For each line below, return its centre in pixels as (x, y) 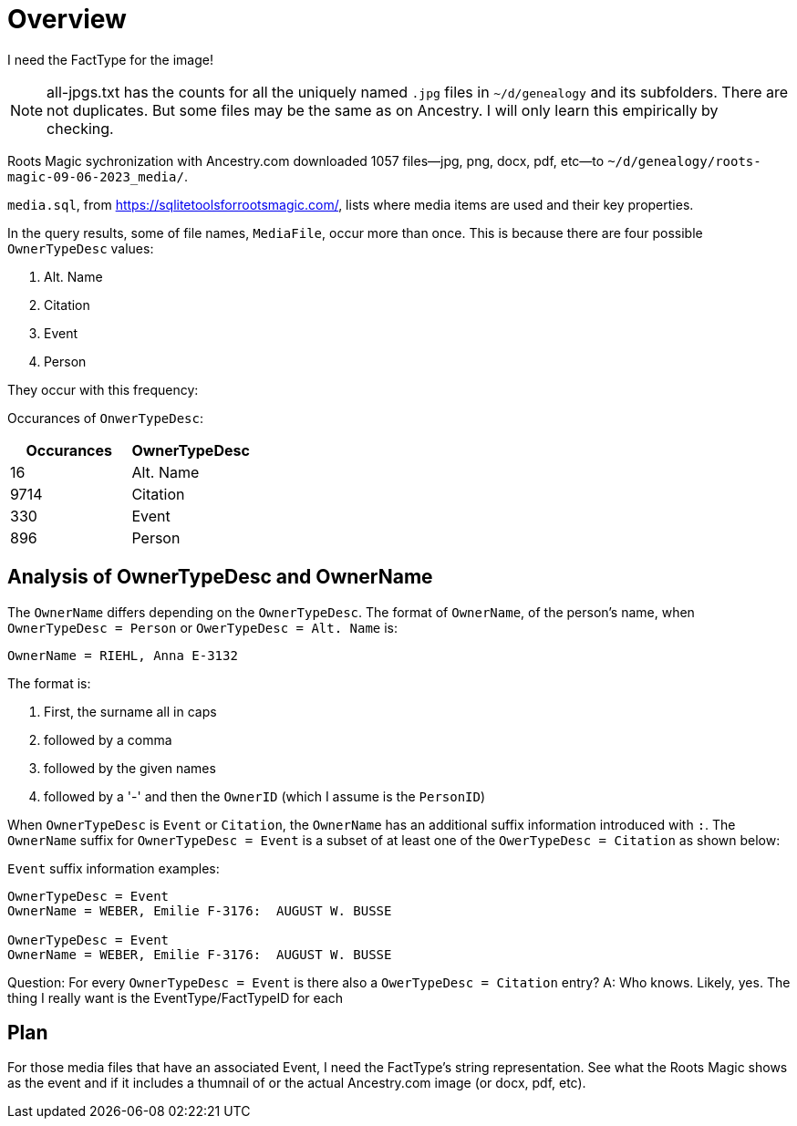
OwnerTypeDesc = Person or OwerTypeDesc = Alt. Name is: (203, 627)
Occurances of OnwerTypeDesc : (106, 418)
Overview (67, 19)
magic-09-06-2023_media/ (96, 176)
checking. (80, 128)
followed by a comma (108, 739)
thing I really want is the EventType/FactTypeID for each (176, 997)
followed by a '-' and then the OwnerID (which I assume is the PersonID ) (265, 796)
